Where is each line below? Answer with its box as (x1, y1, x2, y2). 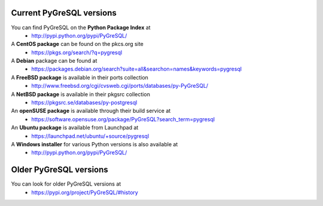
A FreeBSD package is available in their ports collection (11, 73, 149, 81)
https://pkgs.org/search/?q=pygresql (31, 48, 123, 56)
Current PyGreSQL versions (11, 8, 117, 18)
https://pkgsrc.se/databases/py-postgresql (31, 99, 138, 106)
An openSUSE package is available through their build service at (11, 107, 171, 115)
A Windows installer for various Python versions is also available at (11, 140, 178, 147)
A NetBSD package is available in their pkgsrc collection (11, 90, 151, 98)
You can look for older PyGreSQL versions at (11, 180, 121, 187)
